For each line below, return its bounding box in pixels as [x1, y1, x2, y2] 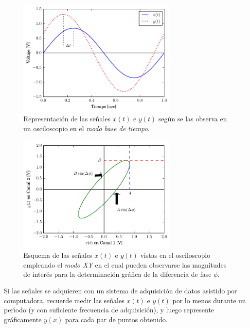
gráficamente [4, 314, 42, 324]
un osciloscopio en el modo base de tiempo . [23, 123, 150, 134]
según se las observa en [158, 114, 227, 124]
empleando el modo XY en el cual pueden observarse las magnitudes [23, 259, 227, 270]
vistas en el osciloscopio [140, 250, 211, 260]
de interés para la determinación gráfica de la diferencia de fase [23, 269, 212, 279]
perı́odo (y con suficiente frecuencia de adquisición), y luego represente [4, 305, 214, 315]
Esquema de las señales [23, 250, 92, 260]
